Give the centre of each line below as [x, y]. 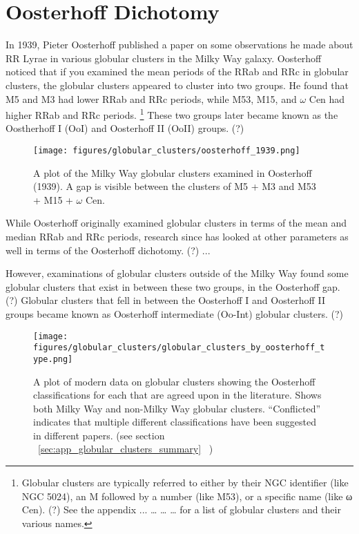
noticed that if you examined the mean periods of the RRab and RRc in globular [177, 71]
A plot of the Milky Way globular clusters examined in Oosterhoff [173, 172]
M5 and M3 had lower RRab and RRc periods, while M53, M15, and [151, 98]
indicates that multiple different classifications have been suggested [175, 422]
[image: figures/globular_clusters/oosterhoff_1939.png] [167, 150]
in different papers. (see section [99, 435]
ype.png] [53, 359]
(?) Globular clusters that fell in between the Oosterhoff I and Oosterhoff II [165, 300]
